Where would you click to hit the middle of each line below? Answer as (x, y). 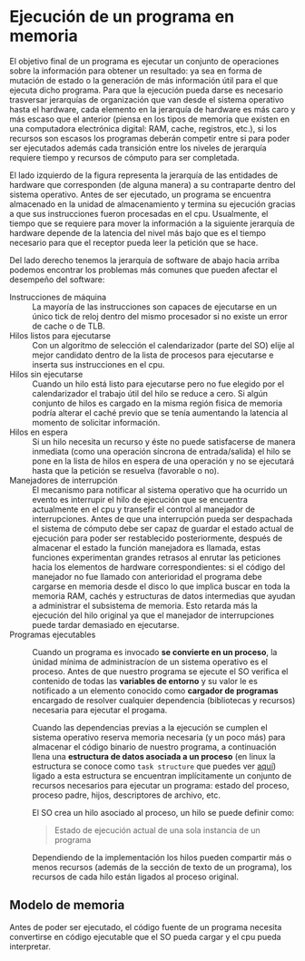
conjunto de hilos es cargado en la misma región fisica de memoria (157, 403)
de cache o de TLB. (69, 326)
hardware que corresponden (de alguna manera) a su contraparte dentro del (152, 184)
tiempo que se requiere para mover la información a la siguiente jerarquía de (152, 223)
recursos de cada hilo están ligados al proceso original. (135, 877)
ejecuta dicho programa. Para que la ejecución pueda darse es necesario (146, 90)
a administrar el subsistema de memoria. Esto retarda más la (145, 605)
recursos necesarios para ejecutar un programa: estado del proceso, (161, 785)
